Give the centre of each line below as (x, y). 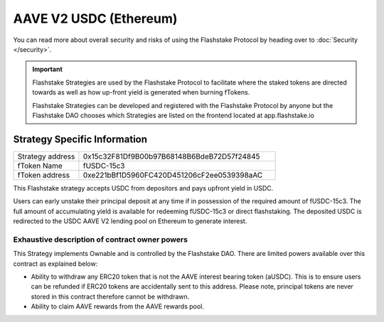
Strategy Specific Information (80, 139)
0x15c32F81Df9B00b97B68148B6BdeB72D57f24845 (171, 156)
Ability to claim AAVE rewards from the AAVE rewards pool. (117, 306)
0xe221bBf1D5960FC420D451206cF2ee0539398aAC (173, 175)
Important (48, 69)
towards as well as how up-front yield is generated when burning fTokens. (141, 92)
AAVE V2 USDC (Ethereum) (95, 18)
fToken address (44, 175)
